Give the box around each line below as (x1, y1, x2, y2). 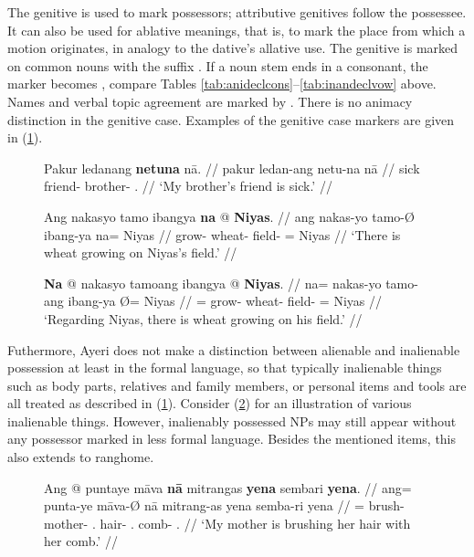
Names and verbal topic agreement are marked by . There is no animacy (7, 91, 413, 110)
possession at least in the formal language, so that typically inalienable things (7, 358, 442, 377)
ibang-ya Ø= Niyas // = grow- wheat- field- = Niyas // (68, 291, 382, 310)
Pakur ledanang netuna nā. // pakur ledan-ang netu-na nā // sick (44, 158, 420, 177)
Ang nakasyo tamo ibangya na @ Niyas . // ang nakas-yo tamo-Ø (44, 206, 415, 226)
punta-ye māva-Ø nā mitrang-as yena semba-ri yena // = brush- (44, 496, 405, 515)
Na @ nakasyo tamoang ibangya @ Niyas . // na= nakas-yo (44, 273, 382, 292)
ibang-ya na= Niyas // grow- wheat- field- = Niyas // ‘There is (44, 225, 401, 244)
